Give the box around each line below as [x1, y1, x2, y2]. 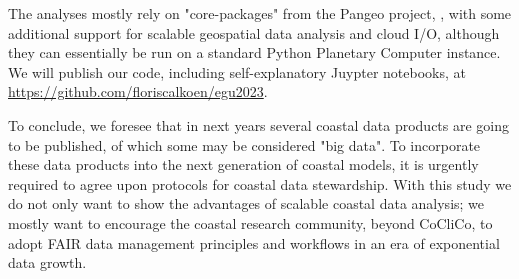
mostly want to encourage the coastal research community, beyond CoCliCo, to [8, 212, 493, 233]
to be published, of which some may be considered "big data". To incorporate [8, 134, 481, 155]
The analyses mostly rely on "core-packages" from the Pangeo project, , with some [8, 3, 512, 23]
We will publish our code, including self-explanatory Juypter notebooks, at [8, 61, 466, 82]
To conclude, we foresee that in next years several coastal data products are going [8, 114, 510, 135]
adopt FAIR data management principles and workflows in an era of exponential [8, 232, 500, 253]
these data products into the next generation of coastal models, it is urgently [8, 154, 479, 175]
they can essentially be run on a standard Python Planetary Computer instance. [8, 42, 501, 63]
